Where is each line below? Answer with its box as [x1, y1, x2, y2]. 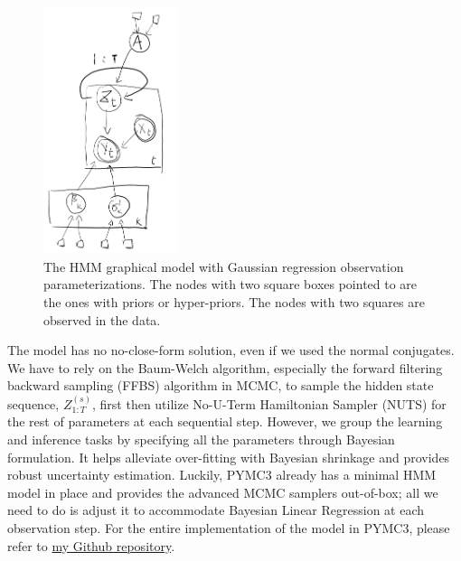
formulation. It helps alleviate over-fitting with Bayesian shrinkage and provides [7, 447, 450, 466]
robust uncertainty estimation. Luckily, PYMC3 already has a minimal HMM [7, 465, 437, 484]
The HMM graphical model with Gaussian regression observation [43, 257, 404, 276]
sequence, [7, 394, 60, 413]
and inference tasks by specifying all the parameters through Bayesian [7, 429, 395, 448]
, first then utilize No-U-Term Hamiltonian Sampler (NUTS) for [91, 394, 447, 413]
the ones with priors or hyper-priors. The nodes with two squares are [43, 293, 425, 311]
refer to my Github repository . [7, 536, 175, 555]
